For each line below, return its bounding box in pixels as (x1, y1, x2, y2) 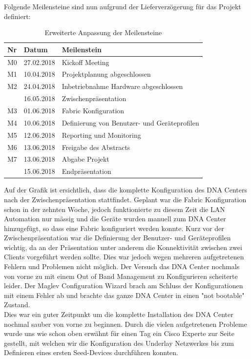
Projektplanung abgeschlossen (62, 69, 151, 79)
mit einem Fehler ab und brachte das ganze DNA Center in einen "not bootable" (4, 290, 245, 300)
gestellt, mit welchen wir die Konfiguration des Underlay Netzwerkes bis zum (4, 338, 234, 348)
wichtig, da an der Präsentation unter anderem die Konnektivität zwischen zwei (4, 242, 242, 252)
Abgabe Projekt (62, 154, 109, 164)
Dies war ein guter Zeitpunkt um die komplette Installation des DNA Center (4, 309, 233, 319)
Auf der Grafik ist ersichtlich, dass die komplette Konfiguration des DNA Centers (4, 185, 247, 195)
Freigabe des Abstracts (62, 142, 130, 152)
